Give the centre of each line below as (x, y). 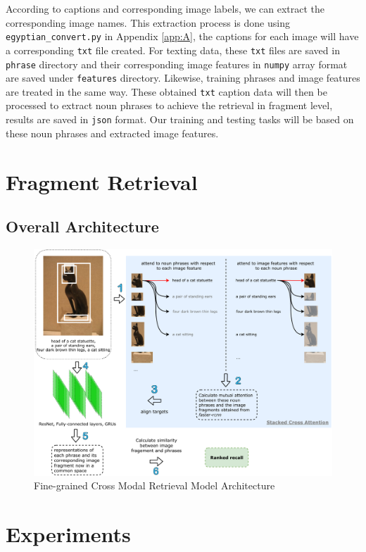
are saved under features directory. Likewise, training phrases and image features (183, 78)
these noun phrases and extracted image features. (112, 133)
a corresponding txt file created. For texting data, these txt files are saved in (173, 50)
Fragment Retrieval (102, 181)
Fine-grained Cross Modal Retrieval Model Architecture (154, 485)
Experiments (68, 533)
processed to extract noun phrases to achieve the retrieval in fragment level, (169, 105)
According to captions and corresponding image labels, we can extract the (165, 8)
